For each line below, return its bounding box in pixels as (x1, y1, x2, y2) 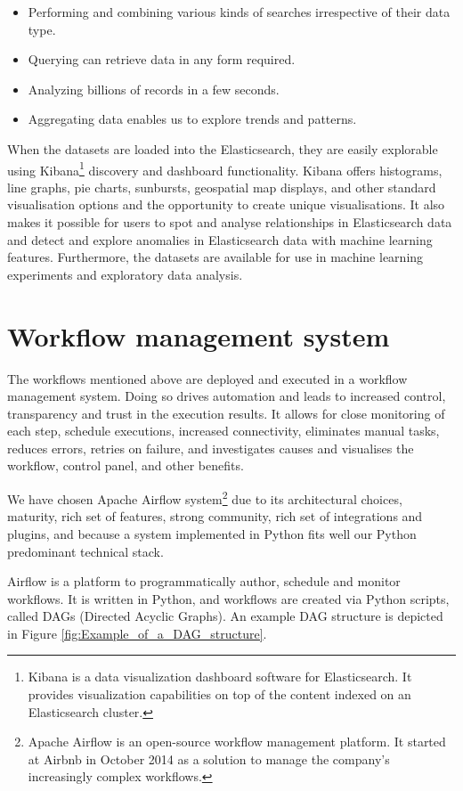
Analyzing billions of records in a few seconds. (28, 79, 280, 98)
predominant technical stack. (7, 542, 164, 560)
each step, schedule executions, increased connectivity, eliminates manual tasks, (7, 421, 440, 440)
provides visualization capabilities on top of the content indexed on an (28, 685, 411, 704)
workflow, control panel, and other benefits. (7, 456, 244, 475)
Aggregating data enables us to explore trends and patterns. (28, 110, 357, 128)
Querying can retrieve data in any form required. (28, 50, 296, 69)
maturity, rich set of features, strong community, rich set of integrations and (7, 507, 423, 526)
